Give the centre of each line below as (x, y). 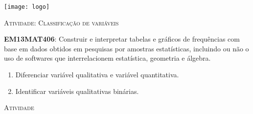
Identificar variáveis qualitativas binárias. (77, 91)
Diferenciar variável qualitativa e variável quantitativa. (97, 75)
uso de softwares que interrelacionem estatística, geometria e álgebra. (107, 58)
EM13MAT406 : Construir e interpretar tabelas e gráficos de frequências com (122, 39)
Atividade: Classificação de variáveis (61, 22)
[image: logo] (27, 7)
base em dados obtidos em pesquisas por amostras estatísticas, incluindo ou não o (126, 48)
